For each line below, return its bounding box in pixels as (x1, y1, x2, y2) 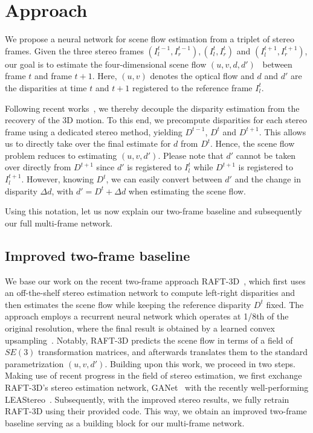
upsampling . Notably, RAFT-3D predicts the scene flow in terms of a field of (5, 333, 293, 346)
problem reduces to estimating (5, 149, 117, 161)
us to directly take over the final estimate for (5, 137, 171, 150)
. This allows (259, 125, 306, 138)
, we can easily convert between (106, 173, 222, 185)
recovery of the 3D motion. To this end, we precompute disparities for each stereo (5, 114, 308, 126)
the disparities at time (5, 81, 87, 94)
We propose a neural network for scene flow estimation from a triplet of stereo (5, 33, 294, 45)
